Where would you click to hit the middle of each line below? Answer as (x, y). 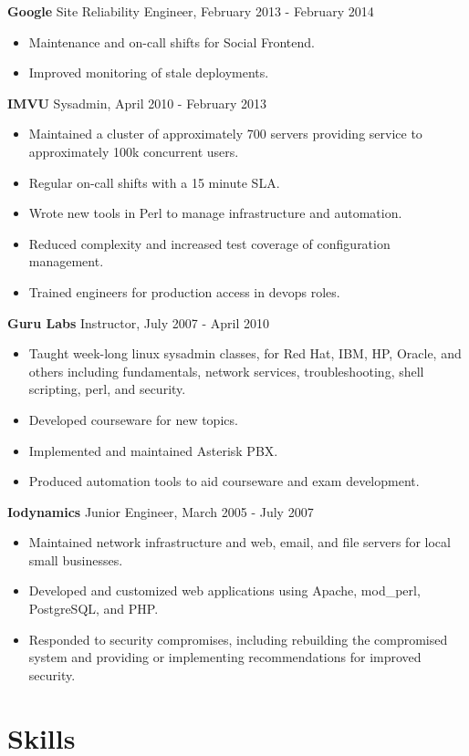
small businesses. (76, 559)
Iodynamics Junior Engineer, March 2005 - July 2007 (161, 511)
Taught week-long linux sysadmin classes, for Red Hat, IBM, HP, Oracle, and (245, 353)
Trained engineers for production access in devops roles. (184, 291)
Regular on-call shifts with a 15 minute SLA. (154, 182)
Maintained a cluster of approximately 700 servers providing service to (225, 134)
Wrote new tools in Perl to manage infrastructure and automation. (215, 213)
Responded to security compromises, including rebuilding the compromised (238, 639)
